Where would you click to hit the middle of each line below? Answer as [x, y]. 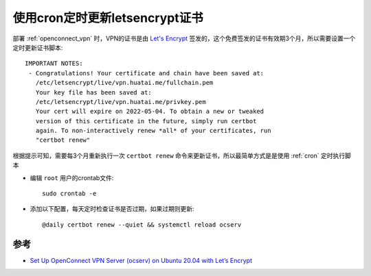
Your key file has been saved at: [94, 92]
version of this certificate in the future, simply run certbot [146, 121]
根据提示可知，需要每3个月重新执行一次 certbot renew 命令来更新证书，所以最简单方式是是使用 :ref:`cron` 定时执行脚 [182, 155]
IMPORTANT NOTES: [54, 64]
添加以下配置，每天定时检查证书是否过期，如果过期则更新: [112, 209]
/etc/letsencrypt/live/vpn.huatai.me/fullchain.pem [124, 83]
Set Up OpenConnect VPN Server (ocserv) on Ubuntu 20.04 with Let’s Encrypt [141, 260]
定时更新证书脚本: [38, 47]
